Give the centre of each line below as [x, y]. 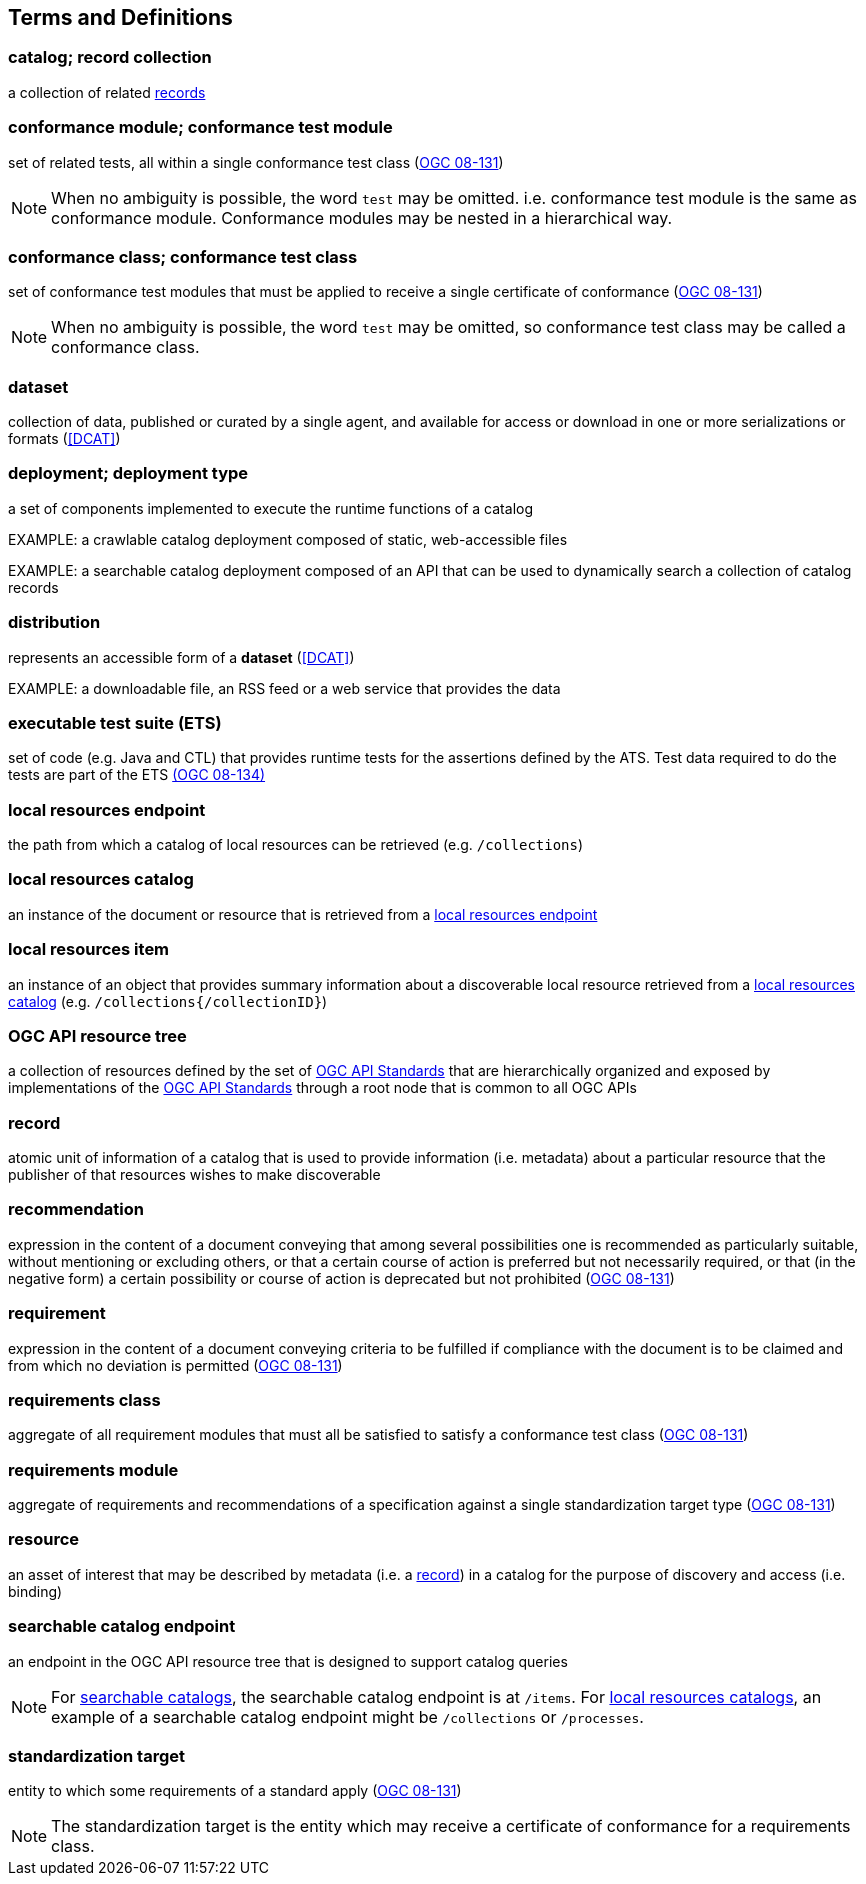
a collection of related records [107, 92]
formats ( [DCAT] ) [64, 439]
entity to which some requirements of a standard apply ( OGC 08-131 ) [235, 1791]
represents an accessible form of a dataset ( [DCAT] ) [181, 657]
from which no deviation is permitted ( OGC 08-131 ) [175, 1365]
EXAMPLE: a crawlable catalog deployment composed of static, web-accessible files [288, 539]
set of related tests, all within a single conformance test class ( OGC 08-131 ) [256, 162]
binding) [35, 1591]
